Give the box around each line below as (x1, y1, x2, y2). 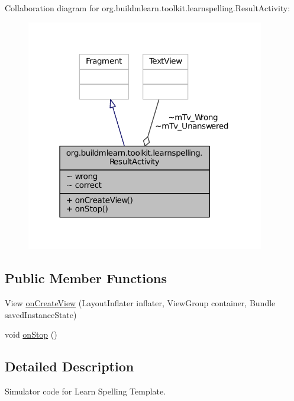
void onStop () (5, 328, 57, 341)
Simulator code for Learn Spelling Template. (5, 385, 166, 397)
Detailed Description (5, 357, 134, 376)
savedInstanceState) (5, 308, 77, 320)
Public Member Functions (5, 269, 167, 287)
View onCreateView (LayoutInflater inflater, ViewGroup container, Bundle (5, 297, 276, 309)
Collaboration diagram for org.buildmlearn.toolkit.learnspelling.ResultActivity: (5, 2, 290, 14)
